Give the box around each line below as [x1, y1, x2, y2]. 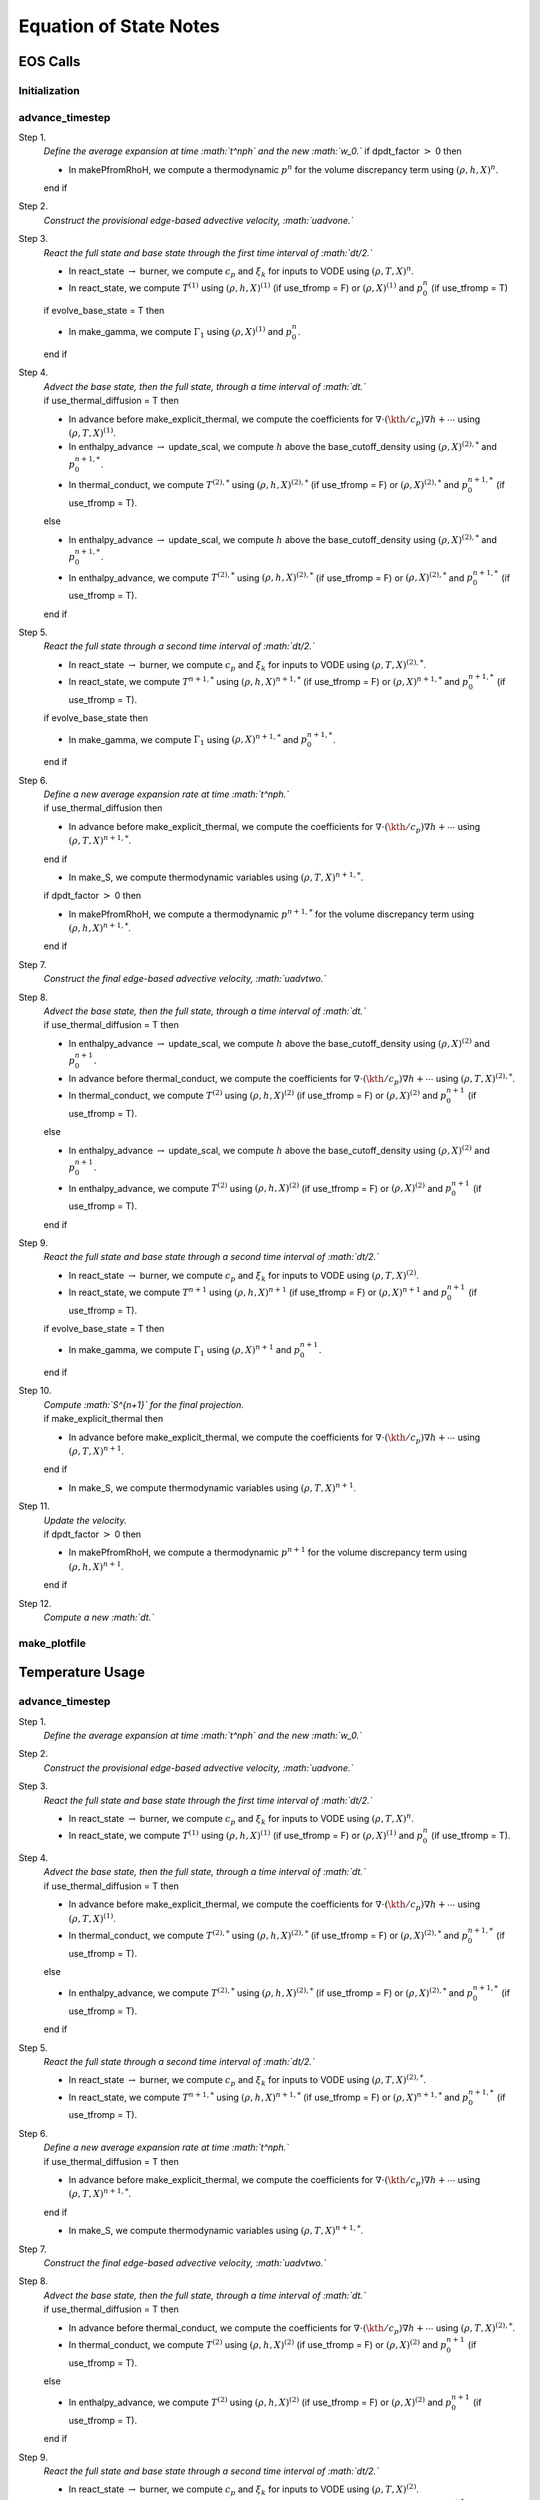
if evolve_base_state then [43, 712, 149, 724]
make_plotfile [18, 1636, 87, 1650]
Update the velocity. [43, 1514, 127, 1526]
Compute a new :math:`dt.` [43, 1611, 155, 1623]
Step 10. [18, 1385, 52, 1397]
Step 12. [18, 1597, 52, 1609]
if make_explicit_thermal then [43, 1413, 164, 1425]
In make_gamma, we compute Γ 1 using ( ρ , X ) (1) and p [68, 325, 293, 340]
